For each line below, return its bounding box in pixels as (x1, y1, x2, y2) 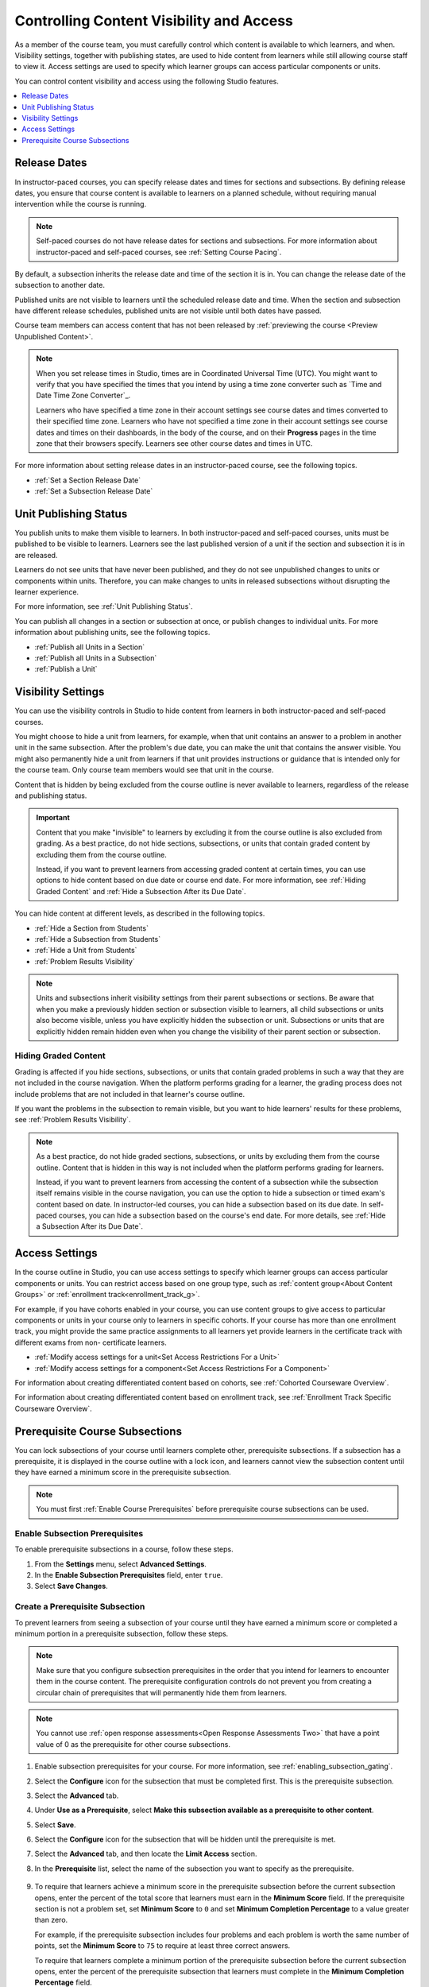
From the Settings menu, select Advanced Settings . (34, 1559, 207, 1569)
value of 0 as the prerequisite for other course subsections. (36, 1739, 230, 1749)
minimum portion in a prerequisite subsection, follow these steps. (14, 1629, 229, 1638)
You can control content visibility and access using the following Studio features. (14, 76, 280, 86)
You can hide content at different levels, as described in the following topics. (14, 908, 265, 918)
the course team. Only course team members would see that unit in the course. (14, 765, 274, 775)
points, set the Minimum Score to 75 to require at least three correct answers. (34, 1941, 291, 1950)
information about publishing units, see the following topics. (14, 628, 211, 637)
